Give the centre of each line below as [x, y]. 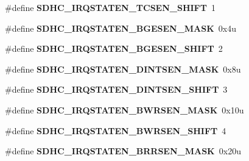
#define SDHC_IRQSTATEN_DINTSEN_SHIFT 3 [116, 89]
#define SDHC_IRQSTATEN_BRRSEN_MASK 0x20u [123, 151]
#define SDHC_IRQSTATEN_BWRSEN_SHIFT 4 [116, 130]
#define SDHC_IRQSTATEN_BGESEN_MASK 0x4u [121, 28]
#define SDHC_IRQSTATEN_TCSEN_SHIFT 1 [110, 7]
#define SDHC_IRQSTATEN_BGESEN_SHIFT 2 [114, 48]
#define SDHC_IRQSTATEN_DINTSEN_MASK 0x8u [123, 69]
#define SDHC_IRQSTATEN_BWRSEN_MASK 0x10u [124, 109]
